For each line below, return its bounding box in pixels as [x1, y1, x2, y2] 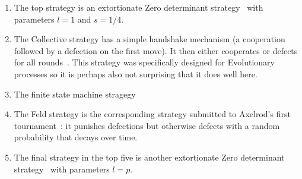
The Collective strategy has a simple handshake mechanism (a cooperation [14, 33, 285, 45]
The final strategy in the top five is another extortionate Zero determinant [14, 150, 285, 163]
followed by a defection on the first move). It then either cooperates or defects [14, 44, 298, 56]
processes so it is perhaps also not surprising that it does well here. [14, 67, 258, 80]
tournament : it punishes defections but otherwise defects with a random [14, 119, 280, 131]
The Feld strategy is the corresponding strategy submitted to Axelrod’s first [14, 108, 291, 120]
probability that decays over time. [14, 131, 138, 143]
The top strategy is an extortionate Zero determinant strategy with [14, 1, 263, 13]
